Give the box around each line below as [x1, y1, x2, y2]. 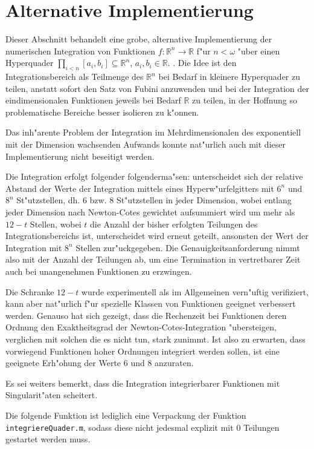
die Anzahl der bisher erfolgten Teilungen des [90, 217, 258, 230]
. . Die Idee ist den [167, 56, 237, 69]
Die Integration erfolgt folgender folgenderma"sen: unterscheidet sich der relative [5, 170, 303, 183]
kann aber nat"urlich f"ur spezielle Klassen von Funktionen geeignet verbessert [5, 297, 296, 310]
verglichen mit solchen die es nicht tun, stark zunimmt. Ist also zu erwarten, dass [5, 332, 306, 345]
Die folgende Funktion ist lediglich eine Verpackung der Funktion [5, 408, 246, 421]
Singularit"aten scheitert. [5, 388, 98, 401]
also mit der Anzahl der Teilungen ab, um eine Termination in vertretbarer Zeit [5, 253, 301, 266]
